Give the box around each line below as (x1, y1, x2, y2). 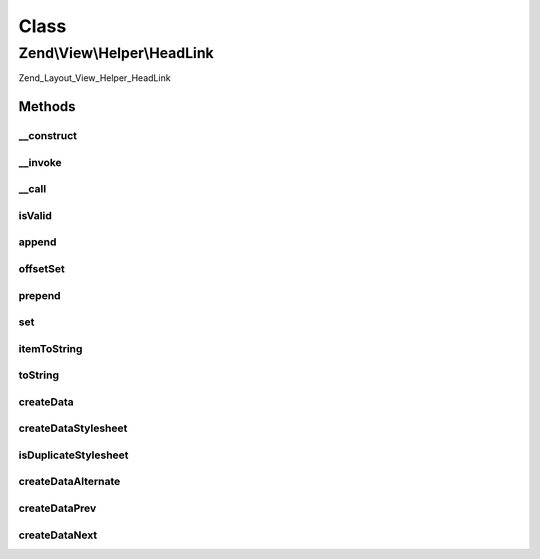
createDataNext (18, 528, 98, 542)
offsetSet (18, 261, 65, 275)
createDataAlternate (18, 475, 121, 489)
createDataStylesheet (18, 421, 128, 435)
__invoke (18, 155, 62, 169)
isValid (18, 208, 52, 222)
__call (18, 182, 47, 196)
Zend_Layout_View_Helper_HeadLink (18, 72, 171, 84)
